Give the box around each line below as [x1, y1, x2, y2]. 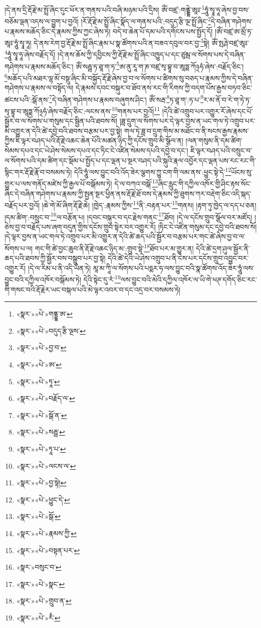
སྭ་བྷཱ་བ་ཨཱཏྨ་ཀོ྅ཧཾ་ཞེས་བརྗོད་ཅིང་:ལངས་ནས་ [5, 106, 112, 116]
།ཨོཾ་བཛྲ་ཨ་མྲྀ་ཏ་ [214, 26, 253, 36]
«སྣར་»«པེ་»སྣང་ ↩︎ [16, 578, 65, 589]
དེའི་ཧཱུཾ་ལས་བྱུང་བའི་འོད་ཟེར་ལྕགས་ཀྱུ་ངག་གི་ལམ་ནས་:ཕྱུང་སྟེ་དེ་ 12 [74, 165, 231, 177]
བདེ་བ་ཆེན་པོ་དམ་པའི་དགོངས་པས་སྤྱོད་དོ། [113, 26, 213, 36]
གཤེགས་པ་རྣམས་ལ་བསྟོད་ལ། [5, 82, 74, 93]
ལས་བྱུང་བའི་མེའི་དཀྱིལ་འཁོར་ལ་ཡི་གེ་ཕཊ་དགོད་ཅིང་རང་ [120, 274, 257, 285]
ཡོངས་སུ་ [231, 166, 253, 177]
